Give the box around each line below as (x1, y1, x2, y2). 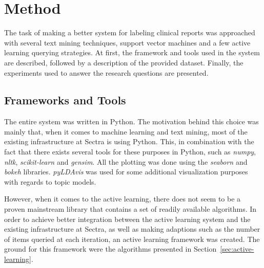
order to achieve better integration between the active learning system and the (4, 213, 251, 224)
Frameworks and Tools (4, 92, 126, 108)
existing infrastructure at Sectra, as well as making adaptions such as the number (4, 224, 260, 234)
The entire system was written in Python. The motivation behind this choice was (4, 116, 259, 127)
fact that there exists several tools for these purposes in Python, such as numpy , (4, 146, 256, 157)
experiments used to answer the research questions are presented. (4, 67, 209, 78)
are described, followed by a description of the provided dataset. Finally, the (4, 57, 243, 68)
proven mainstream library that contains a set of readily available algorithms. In (4, 204, 257, 214)
